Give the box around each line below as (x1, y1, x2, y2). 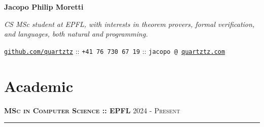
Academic (4, 75, 74, 96)
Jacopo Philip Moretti (4, 2, 84, 12)
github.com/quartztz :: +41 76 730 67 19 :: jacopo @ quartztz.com (4, 45, 225, 56)
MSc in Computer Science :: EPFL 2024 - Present (4, 105, 180, 115)
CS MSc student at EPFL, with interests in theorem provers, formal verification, (4, 18, 255, 29)
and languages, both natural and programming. (4, 28, 148, 39)
